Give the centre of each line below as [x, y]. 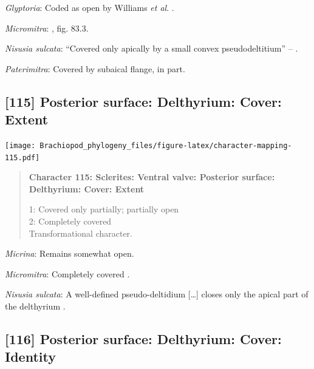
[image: [20, 145]
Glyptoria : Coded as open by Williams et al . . [90, 7]
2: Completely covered [70, 221]
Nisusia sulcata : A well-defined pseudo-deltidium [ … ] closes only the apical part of [157, 294]
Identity [30, 357]
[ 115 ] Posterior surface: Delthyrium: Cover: [143, 101]
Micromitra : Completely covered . [67, 273]
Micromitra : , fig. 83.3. [47, 28]
